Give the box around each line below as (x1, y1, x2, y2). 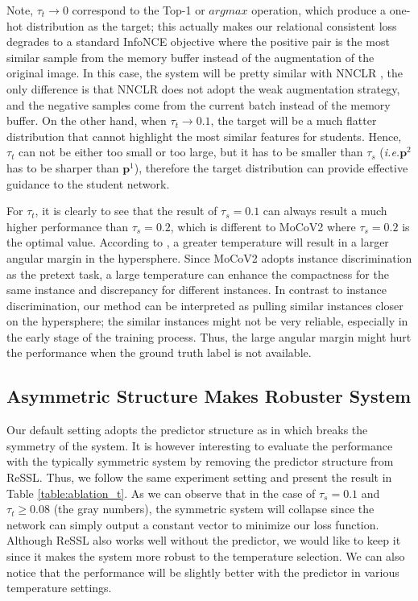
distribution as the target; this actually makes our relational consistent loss (26, 17, 397, 34)
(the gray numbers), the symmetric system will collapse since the (53, 500, 375, 517)
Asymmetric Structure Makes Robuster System (6, 383, 412, 408)
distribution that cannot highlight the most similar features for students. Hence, (6, 127, 402, 144)
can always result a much (263, 202, 387, 219)
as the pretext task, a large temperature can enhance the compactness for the (6, 265, 389, 282)
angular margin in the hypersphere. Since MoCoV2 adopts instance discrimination (6, 249, 412, 266)
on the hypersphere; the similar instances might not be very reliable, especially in (6, 313, 408, 330)
